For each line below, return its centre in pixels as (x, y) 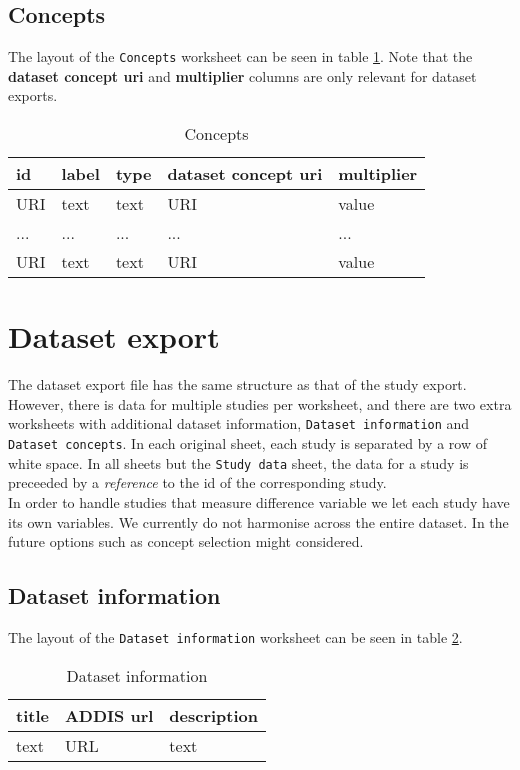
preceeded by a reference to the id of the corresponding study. (197, 482)
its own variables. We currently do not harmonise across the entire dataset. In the (258, 521)
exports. (33, 95)
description (214, 715)
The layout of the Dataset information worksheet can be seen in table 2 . (235, 636)
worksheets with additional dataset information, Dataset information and (239, 423)
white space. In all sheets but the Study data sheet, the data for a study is (238, 462)
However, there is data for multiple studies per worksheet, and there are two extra (260, 403)
